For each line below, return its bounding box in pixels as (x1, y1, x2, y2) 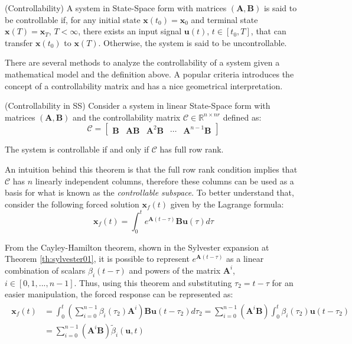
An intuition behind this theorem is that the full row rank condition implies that (5, 163, 298, 175)
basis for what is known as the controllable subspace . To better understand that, (5, 186, 294, 199)
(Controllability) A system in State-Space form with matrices (5, 2, 227, 14)
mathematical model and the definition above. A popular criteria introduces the (5, 67, 294, 80)
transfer (5, 36, 33, 48)
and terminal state (191, 13, 258, 25)
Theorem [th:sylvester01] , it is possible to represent (5, 252, 190, 265)
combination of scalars (5, 264, 86, 276)
